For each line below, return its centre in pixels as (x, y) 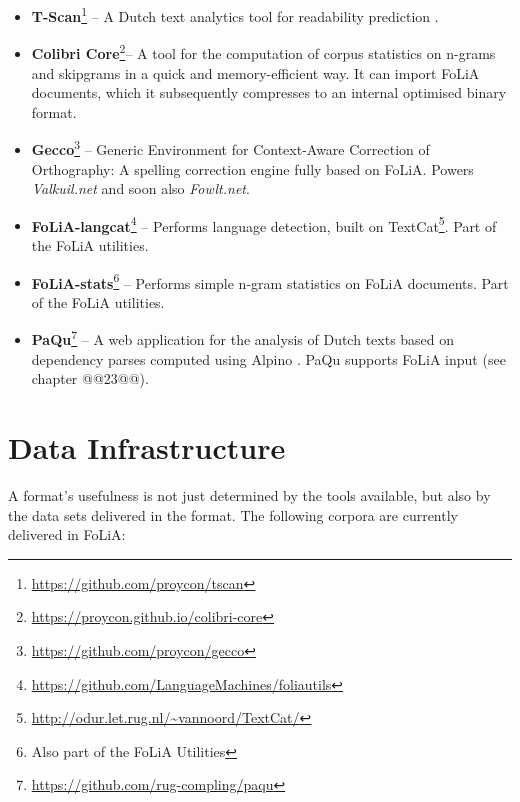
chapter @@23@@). (90, 378)
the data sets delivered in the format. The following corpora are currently (233, 514)
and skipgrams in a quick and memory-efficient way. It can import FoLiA (255, 72)
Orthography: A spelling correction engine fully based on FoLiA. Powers (252, 168)
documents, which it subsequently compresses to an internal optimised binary (269, 92)
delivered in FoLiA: (67, 534)
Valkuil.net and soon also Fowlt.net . (140, 188)
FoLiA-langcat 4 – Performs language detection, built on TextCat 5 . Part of (264, 224)
